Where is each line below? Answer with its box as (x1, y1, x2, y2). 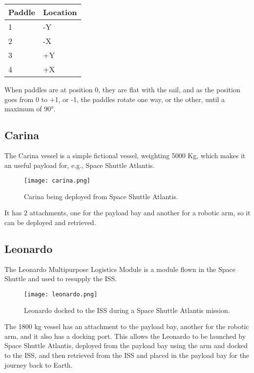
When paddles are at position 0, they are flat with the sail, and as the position (4, 84, 240, 94)
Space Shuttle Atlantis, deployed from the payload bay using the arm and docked (4, 340, 248, 351)
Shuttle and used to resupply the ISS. (4, 273, 117, 284)
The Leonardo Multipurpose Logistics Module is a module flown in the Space (4, 264, 235, 274)
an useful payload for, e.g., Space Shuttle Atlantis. (4, 160, 155, 170)
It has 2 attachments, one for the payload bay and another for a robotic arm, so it (4, 207, 251, 218)
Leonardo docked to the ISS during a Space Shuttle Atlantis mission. (24, 305, 230, 315)
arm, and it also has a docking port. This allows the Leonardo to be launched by (4, 331, 246, 341)
